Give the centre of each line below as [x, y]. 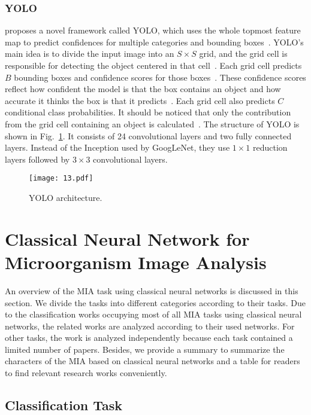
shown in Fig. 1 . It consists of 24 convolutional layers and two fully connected [148, 135]
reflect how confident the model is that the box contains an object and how [143, 89]
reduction [270, 147]
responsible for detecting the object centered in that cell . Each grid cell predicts [153, 65]
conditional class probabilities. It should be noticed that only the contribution [148, 112]
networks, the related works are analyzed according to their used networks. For [150, 326]
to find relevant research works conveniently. [86, 373]
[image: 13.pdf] [61, 178]
